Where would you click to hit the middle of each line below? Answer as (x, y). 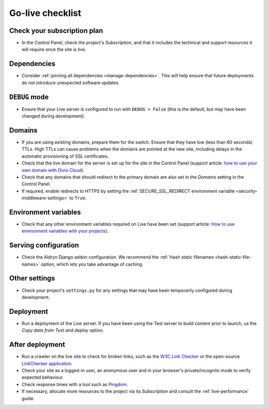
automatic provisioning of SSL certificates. (65, 156)
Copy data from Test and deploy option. (63, 330)
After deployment (37, 344)
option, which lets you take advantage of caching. (92, 264)
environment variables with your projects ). (65, 231)
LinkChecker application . (47, 363)
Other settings (32, 278)
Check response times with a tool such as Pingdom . (75, 384)
